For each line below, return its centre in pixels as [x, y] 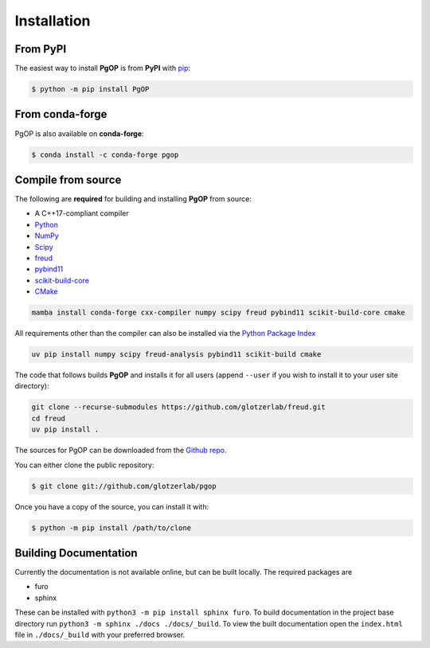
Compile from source [68, 180]
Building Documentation [76, 553]
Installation [53, 21]
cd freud [49, 418]
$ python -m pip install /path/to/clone [111, 528]
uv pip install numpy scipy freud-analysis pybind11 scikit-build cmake [176, 355]
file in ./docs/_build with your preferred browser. [100, 635]
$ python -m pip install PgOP [90, 89]
